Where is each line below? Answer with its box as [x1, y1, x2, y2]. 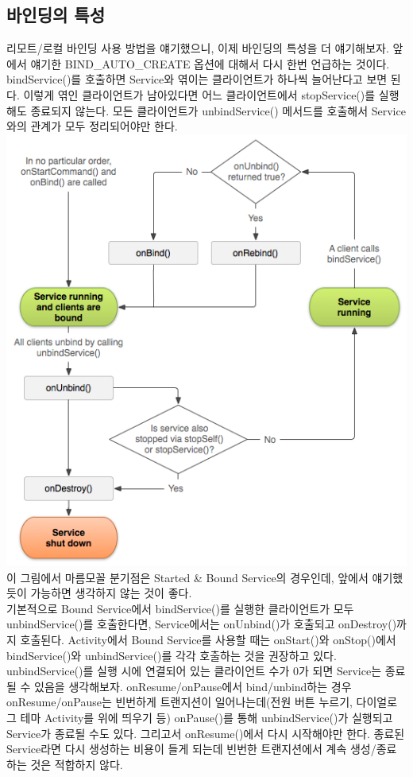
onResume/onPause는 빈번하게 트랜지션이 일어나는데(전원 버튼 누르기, [6, 693, 353, 710]
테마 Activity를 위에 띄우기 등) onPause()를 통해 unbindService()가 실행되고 [20, 709, 393, 725]
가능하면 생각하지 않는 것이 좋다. [30, 585, 192, 601]
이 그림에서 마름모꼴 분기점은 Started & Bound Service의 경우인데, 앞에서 [6, 569, 369, 585]
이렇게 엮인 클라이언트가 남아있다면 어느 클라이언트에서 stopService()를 [23, 86, 376, 103]
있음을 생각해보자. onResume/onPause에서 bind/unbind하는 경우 [34, 678, 352, 694]
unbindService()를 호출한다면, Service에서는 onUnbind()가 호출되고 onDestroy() [6, 616, 397, 632]
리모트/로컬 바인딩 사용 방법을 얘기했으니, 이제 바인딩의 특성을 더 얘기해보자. [6, 40, 389, 56]
